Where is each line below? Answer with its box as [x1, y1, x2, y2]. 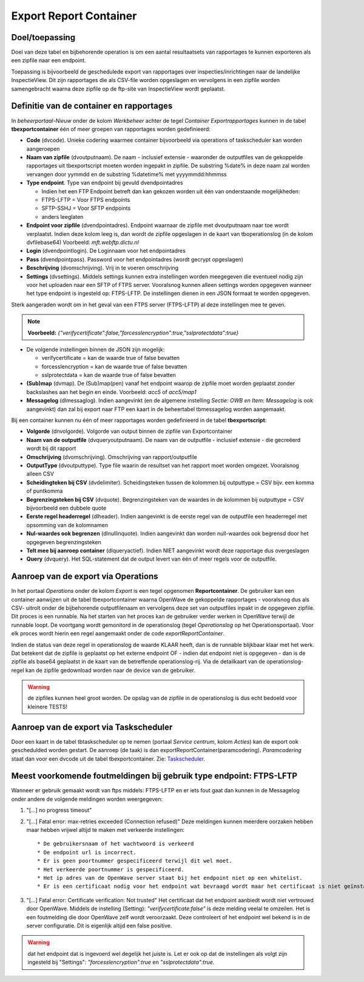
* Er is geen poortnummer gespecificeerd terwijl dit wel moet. [37, 857, 233, 865]
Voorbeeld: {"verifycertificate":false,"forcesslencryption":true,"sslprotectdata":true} [27, 329, 239, 336]
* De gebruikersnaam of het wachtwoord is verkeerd [37, 840, 194, 848]
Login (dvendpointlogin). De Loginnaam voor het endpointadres [26, 247, 186, 255]
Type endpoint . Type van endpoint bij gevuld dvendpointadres [26, 179, 183, 187]
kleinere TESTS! [27, 703, 68, 710]
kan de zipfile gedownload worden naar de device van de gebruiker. [25, 666, 195, 674]
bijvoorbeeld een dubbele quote [26, 504, 107, 511]
